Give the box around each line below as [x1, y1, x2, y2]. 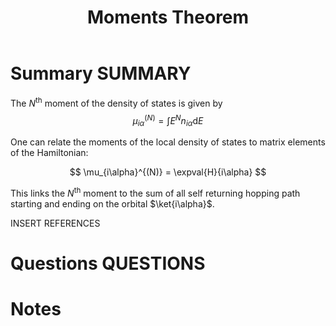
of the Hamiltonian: [10, 147, 89, 159]
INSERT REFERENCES [10, 217, 101, 229]
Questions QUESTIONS [10, 252, 206, 275]
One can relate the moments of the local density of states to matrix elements [10, 136, 326, 148]
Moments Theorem [86, 6, 250, 29]
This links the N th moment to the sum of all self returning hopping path [10, 186, 301, 199]
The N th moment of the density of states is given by [10, 95, 223, 109]
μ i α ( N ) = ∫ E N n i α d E [132, 112, 204, 129]
